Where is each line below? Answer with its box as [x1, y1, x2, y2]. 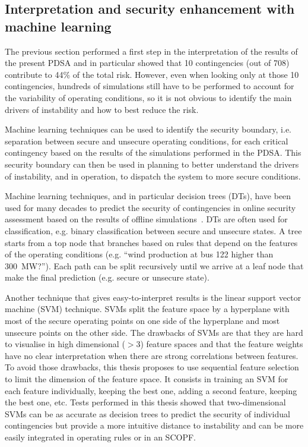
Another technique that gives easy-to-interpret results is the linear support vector [5, 291, 301, 303]
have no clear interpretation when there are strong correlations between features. [5, 349, 299, 361]
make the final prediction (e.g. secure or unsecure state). [5, 271, 209, 284]
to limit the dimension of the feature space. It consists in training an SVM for [5, 373, 288, 385]
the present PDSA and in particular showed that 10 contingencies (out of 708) [5, 56, 290, 69]
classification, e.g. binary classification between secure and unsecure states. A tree [5, 224, 302, 237]
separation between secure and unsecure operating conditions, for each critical [5, 134, 288, 147]
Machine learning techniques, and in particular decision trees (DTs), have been [5, 190, 291, 202]
